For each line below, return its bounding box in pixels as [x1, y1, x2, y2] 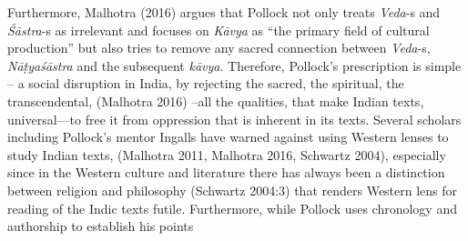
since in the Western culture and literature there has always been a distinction [7, 163, 445, 182]
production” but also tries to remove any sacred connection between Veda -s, [7, 38, 431, 57]
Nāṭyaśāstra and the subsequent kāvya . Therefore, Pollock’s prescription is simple [7, 55, 462, 75]
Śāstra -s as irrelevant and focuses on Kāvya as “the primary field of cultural [7, 20, 430, 39]
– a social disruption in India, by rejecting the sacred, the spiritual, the [7, 74, 404, 93]
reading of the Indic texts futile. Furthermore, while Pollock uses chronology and [7, 198, 457, 217]
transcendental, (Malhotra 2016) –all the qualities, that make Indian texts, [7, 91, 424, 110]
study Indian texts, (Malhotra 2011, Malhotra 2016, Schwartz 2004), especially [7, 145, 446, 164]
